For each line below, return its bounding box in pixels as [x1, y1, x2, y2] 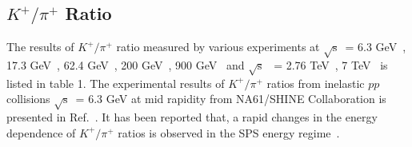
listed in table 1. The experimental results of [6, 74, 225, 91]
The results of [6, 38, 74, 55]
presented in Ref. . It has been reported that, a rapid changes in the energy [6, 109, 378, 125]
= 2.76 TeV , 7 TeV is [274, 56, 388, 73]
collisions [6, 90, 50, 107]
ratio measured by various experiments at [116, 38, 320, 55]
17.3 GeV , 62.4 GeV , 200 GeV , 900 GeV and [6, 56, 245, 73]
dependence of [6, 124, 76, 141]
